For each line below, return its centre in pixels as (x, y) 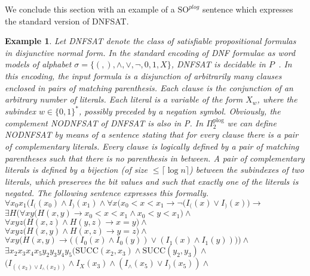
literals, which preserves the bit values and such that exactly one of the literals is (152, 181)
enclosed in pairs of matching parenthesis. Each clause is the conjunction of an (149, 87)
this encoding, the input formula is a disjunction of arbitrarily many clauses (143, 75)
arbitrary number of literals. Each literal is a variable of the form (124, 99)
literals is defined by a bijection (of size (76, 170)
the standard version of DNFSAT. (67, 21)
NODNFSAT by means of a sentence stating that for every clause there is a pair (152, 134)
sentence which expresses (248, 9)
